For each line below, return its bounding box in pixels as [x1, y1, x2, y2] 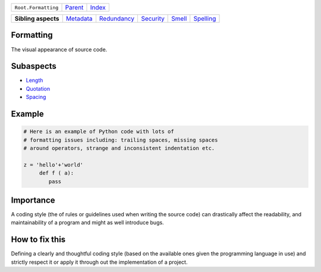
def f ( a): [39, 169, 74, 177]
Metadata [65, 15, 93, 23]
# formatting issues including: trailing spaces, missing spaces [23, 136, 218, 143]
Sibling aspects [14, 15, 59, 23]
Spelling [193, 15, 216, 23]
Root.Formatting [14, 4, 59, 11]
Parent [65, 4, 84, 11]
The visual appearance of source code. [11, 46, 108, 53]
